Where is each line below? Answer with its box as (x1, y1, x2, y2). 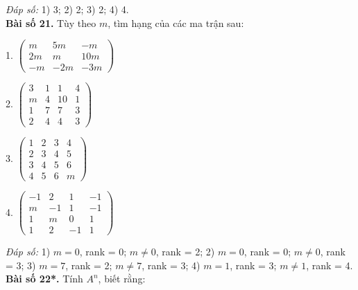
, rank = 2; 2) (155, 244, 215, 258)
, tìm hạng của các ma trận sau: (108, 15, 244, 30)
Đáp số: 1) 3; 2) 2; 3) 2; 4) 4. (6, 2, 129, 16)
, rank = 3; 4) (142, 257, 201, 272)
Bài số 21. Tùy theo (6, 15, 96, 30)
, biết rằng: (98, 271, 146, 286)
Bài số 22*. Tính (6, 271, 83, 286)
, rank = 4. (306, 257, 353, 272)
